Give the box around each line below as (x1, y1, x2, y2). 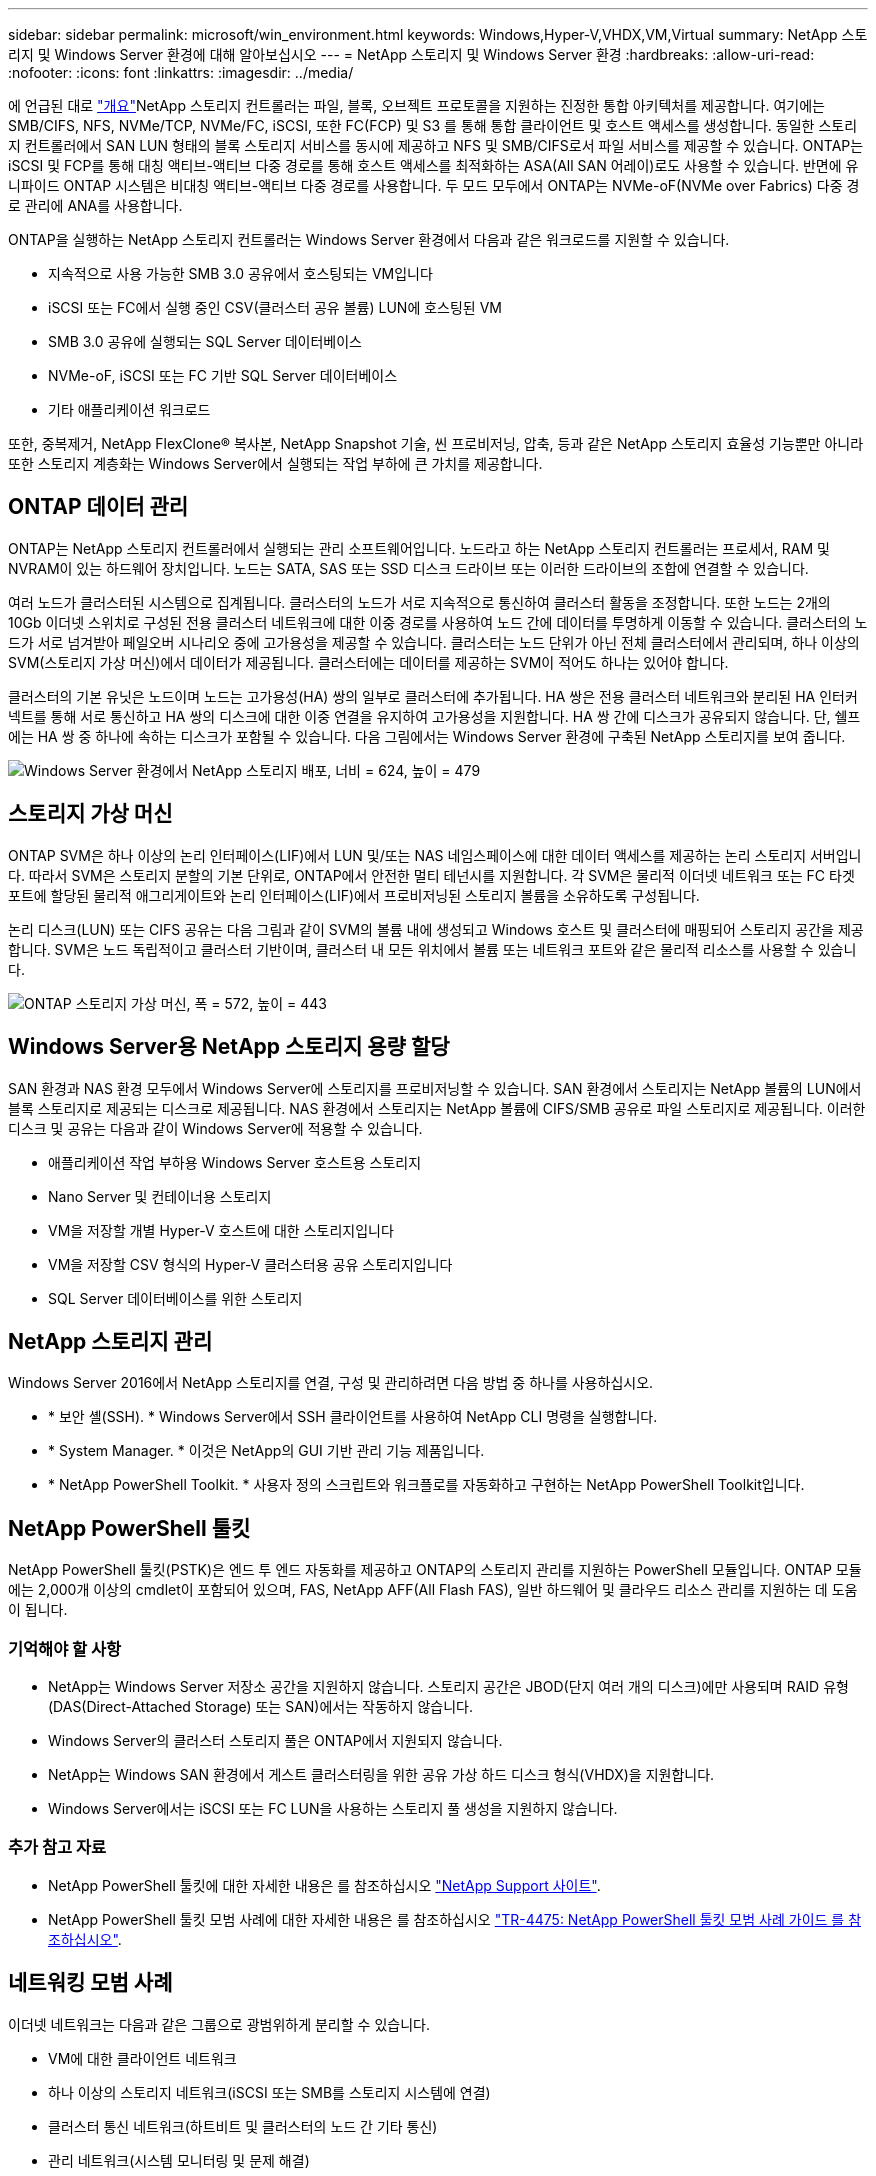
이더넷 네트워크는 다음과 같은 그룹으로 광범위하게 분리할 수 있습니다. (8, 2015, 430, 2033)
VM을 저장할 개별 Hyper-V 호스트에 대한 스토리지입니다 (48, 1221, 394, 1239)
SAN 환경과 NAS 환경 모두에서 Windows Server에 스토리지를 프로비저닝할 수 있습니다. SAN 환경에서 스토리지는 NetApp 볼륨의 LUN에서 (8, 1079, 862, 1097)
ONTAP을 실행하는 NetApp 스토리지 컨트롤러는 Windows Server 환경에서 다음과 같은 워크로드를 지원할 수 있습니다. (8, 231, 730, 248)
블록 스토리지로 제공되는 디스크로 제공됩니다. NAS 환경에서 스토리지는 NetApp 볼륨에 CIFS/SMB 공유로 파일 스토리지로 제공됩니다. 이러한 (8, 1099, 866, 1117)
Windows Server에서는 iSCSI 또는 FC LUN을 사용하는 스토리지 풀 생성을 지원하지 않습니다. (48, 1799, 618, 1817)
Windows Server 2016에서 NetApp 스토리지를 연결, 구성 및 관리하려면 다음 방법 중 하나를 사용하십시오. (8, 1374, 654, 1392)
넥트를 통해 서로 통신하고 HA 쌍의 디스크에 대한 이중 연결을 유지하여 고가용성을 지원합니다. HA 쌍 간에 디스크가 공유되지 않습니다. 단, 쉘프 (8, 707, 861, 725)
